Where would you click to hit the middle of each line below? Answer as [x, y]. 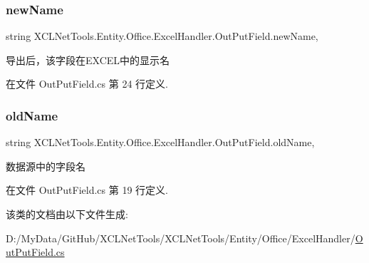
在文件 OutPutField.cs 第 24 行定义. [87, 84]
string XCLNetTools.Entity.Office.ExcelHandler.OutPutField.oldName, [160, 142]
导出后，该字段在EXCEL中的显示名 [88, 60]
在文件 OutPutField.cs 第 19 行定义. [87, 190]
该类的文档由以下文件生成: [67, 214]
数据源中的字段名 [46, 166]
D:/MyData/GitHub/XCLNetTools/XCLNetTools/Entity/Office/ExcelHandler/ [181, 238]
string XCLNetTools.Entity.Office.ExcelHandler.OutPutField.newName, [162, 36]
